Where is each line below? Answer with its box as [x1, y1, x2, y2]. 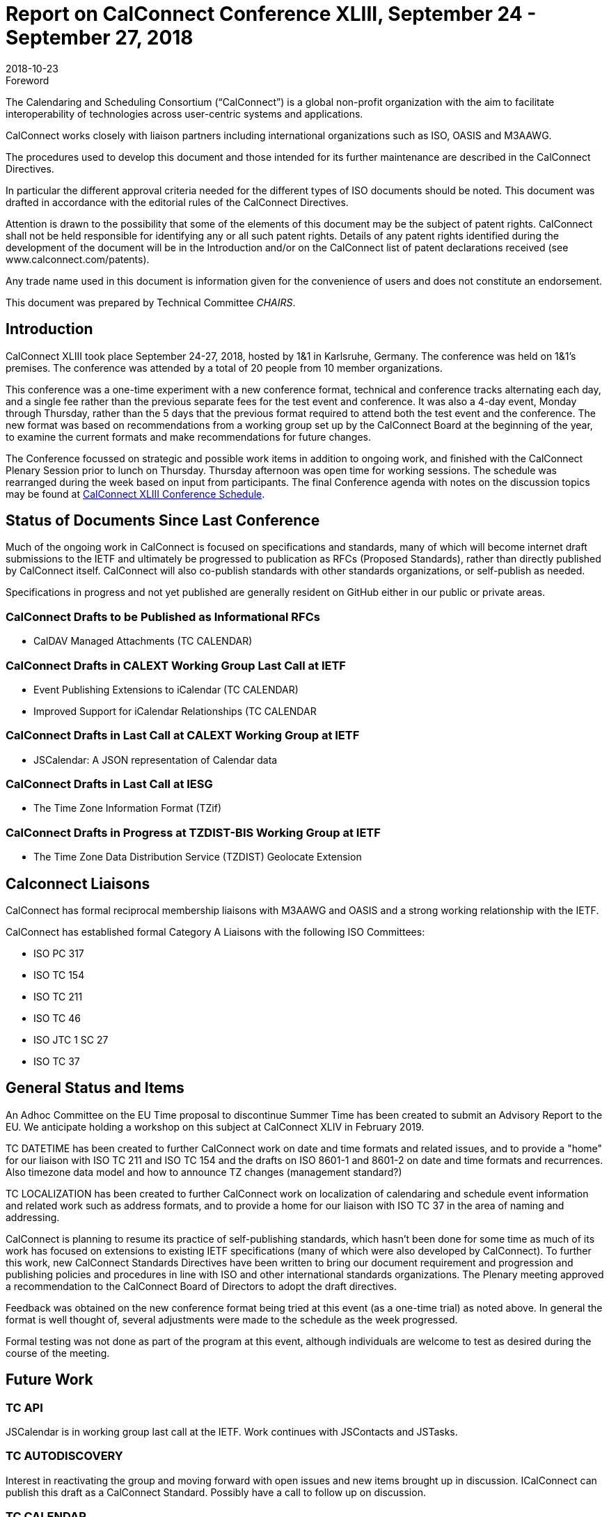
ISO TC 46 [33, 1012, 81, 1025]
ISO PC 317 [33, 948, 84, 960]
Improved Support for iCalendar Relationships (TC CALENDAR [33, 705, 317, 717]
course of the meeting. [6, 1346, 110, 1359]
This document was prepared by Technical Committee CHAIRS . [6, 296, 296, 308]
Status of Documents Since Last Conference [6, 512, 320, 530]
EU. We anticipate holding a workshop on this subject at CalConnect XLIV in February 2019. [6, 1120, 425, 1133]
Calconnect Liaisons [6, 874, 150, 893]
